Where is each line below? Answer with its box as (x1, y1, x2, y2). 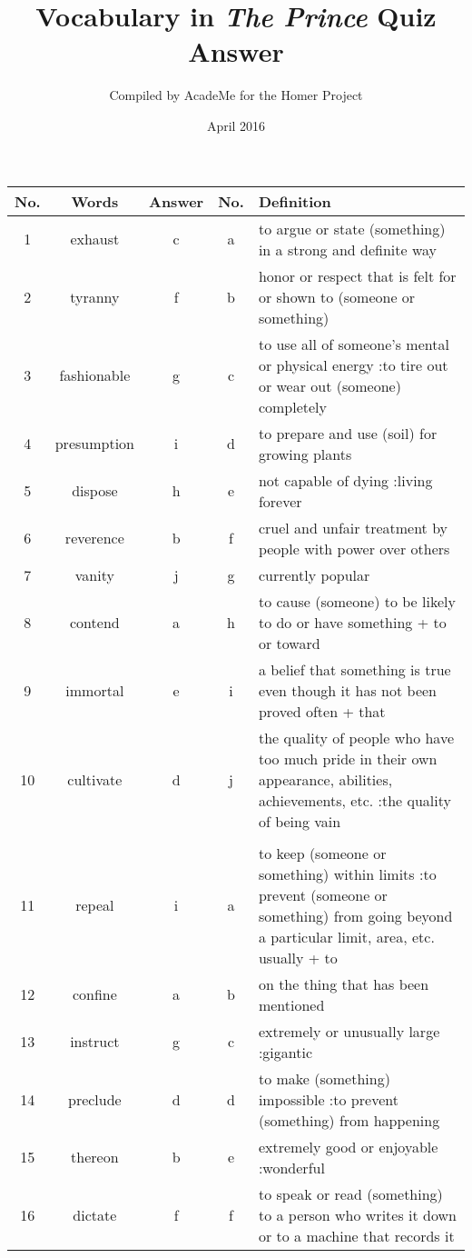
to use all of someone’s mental (258, 333, 449, 354)
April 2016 (206, 115, 266, 135)
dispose (72, 480, 118, 501)
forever (258, 490, 302, 512)
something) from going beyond (258, 904, 453, 926)
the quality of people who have (258, 726, 455, 748)
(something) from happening (258, 1109, 440, 1131)
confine (72, 983, 117, 1004)
